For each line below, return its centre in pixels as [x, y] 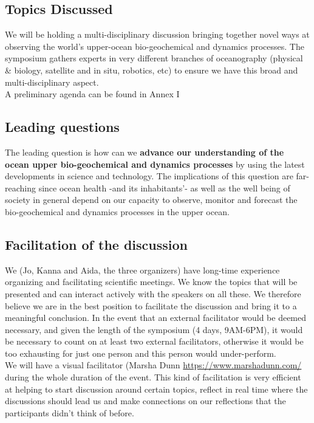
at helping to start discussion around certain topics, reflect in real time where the [156, 389]
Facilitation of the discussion [96, 244]
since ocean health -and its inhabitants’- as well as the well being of [164, 187]
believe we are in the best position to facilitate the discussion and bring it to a [151, 305]
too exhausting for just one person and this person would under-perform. [141, 353]
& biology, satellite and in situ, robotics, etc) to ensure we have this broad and [152, 70]
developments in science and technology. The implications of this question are [149, 176]
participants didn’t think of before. [70, 412]
